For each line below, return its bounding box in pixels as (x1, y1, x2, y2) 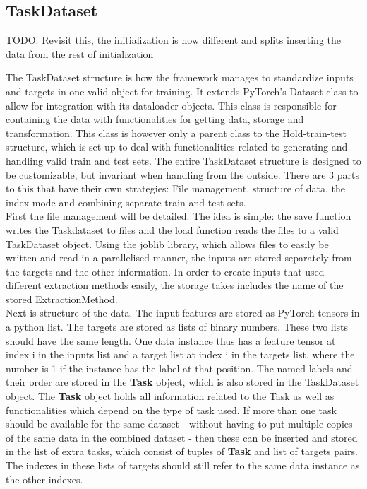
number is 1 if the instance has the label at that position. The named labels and (6, 360, 353, 375)
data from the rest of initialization (6, 46, 154, 61)
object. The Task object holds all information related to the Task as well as (6, 389, 335, 403)
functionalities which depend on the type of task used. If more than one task (6, 402, 337, 417)
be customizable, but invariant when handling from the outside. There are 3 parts (6, 167, 359, 182)
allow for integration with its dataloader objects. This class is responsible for (6, 98, 337, 112)
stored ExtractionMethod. (6, 291, 118, 306)
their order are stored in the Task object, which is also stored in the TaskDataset (6, 375, 359, 389)
